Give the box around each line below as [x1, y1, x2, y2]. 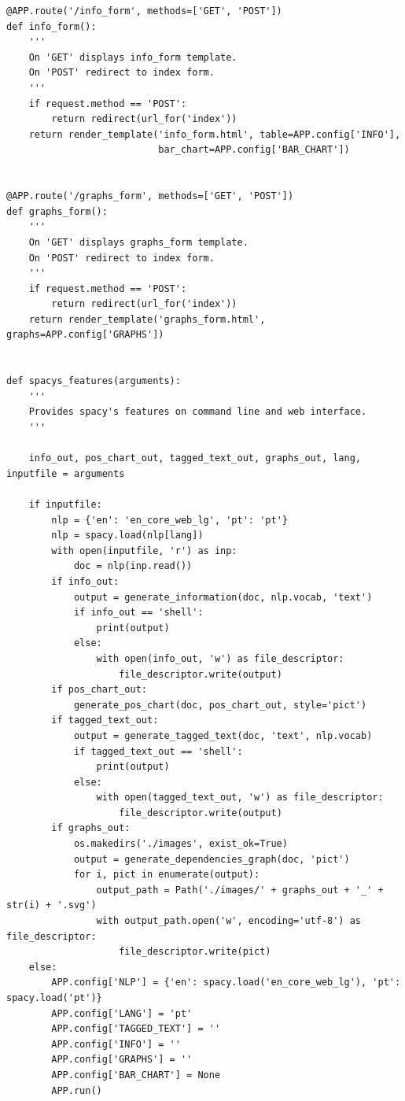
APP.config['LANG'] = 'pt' [51, 1007, 193, 1019]
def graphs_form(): [6, 205, 108, 217]
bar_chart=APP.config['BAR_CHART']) [158, 144, 350, 156]
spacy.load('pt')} [6, 992, 102, 1003]
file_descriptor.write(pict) [119, 946, 271, 958]
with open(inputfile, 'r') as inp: [51, 545, 237, 556]
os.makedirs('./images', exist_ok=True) [73, 838, 288, 850]
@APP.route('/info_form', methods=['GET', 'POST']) [6, 6, 282, 17]
